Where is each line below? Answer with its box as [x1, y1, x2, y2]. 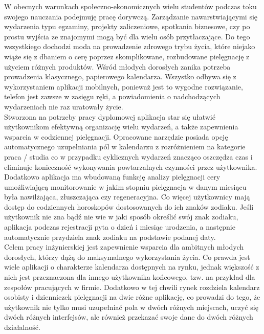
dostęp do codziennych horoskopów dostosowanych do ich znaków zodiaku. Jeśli [4, 201, 254, 212]
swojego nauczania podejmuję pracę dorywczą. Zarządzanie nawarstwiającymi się [4, 11, 258, 21]
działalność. [4, 322, 40, 332]
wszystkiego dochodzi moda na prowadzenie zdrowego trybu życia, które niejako [4, 41, 255, 52]
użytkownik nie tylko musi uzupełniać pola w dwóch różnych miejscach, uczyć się [4, 301, 258, 312]
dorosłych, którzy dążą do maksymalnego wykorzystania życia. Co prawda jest [4, 251, 250, 262]
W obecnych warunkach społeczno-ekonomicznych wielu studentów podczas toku [4, 1, 257, 11]
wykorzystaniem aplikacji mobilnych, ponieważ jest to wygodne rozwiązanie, [4, 81, 243, 92]
